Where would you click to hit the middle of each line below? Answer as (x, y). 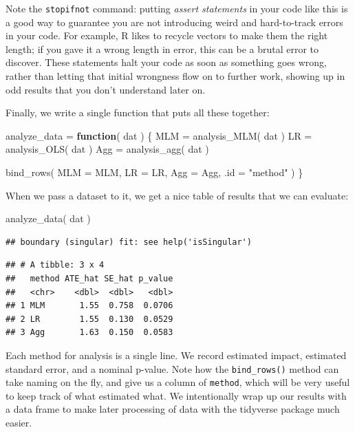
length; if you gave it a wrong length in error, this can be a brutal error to (162, 48)
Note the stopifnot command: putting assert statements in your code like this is (177, 8)
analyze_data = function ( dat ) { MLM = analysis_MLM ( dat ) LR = (159, 135)
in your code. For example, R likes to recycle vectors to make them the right (167, 35)
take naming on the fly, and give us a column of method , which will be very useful (178, 382)
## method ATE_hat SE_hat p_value (89, 278)
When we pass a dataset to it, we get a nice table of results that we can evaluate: (177, 195)
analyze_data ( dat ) (48, 218)
